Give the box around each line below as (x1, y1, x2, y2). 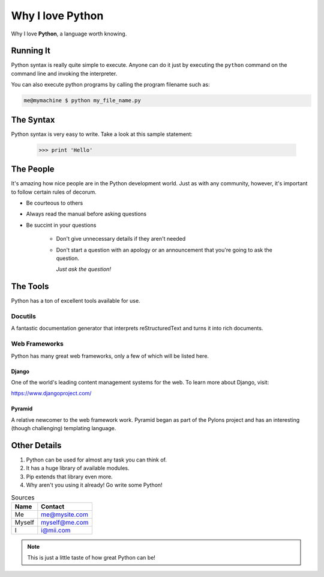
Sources (11, 493, 35, 502)
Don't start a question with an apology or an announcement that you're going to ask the (56, 246, 272, 253)
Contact (41, 502, 65, 511)
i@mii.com (41, 526, 71, 534)
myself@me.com (41, 518, 89, 526)
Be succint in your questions (26, 221, 97, 229)
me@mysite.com (41, 510, 88, 519)
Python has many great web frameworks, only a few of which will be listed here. (11, 352, 209, 359)
